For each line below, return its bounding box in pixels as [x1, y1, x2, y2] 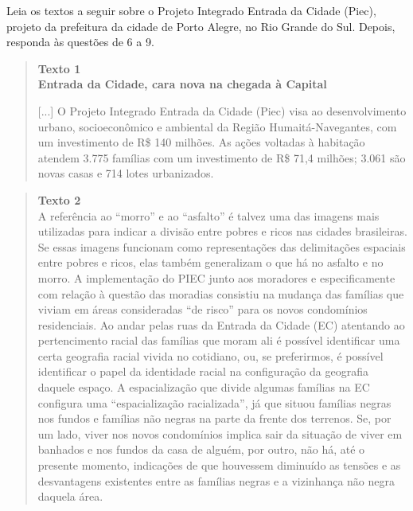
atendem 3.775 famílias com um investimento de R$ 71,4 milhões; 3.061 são [37, 149, 406, 166]
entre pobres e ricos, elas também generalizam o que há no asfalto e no [37, 254, 384, 271]
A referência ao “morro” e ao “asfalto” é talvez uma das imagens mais [37, 207, 380, 224]
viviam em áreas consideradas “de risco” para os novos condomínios [37, 301, 368, 318]
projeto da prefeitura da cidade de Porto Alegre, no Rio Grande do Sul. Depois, [6, 18, 395, 34]
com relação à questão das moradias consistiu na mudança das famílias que [37, 285, 404, 302]
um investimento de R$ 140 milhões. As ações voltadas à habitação [37, 134, 365, 150]
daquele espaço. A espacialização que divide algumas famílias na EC [37, 379, 370, 396]
